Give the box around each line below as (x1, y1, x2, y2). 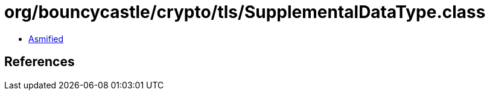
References (4, 54, 75, 70)
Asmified (28, 33, 64, 44)
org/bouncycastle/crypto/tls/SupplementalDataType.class (4, 2, 486, 22)
